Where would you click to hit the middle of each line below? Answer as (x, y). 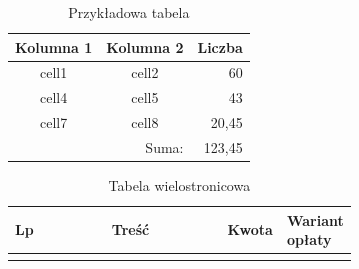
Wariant (315, 219)
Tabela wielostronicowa (179, 185)
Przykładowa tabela (129, 12)
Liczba (220, 46)
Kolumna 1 (54, 46)
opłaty (309, 239)
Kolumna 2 (145, 46)
